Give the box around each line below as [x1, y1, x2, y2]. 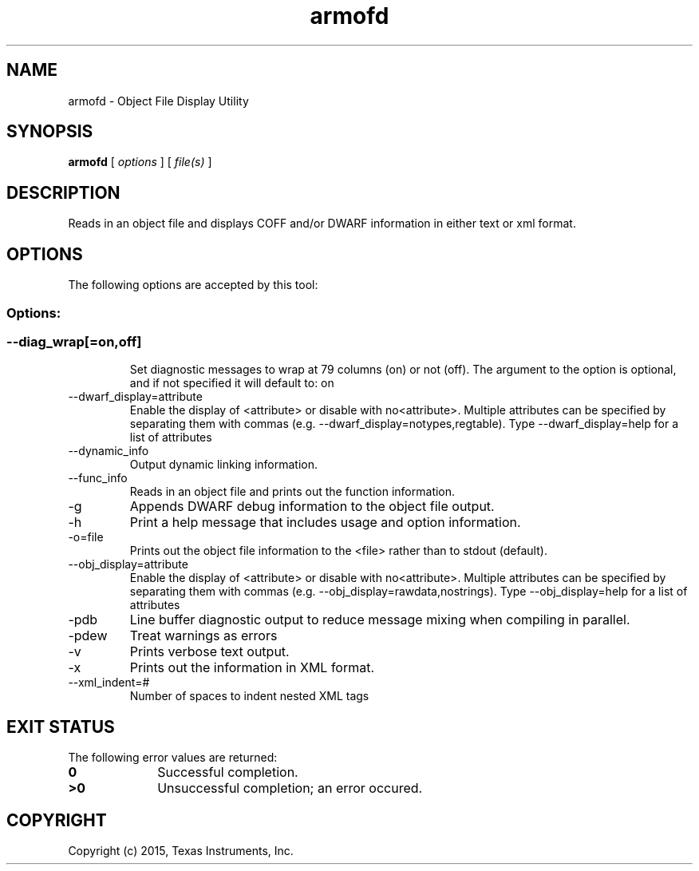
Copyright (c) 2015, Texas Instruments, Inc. [68, 843, 294, 857]
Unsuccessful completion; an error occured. [157, 780, 423, 797]
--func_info [68, 471, 128, 485]
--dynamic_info [68, 444, 149, 458]
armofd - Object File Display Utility [68, 93, 249, 108]
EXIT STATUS [6, 716, 115, 737]
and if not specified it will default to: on [129, 376, 334, 390]
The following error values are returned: [68, 750, 278, 765]
